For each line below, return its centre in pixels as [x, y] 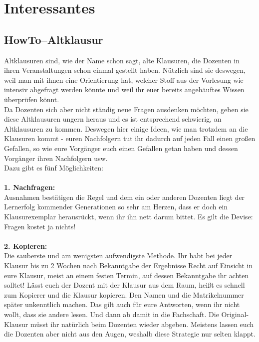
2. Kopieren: [26, 246]
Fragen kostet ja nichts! [40, 226]
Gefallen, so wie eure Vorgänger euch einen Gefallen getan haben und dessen [121, 148]
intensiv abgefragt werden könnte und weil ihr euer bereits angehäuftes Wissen [124, 89]
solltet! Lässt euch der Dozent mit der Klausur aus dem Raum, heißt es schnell [125, 285]
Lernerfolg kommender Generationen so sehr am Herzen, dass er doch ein [116, 207]
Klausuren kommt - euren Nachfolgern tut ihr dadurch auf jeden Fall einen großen [130, 138]
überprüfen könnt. [32, 99]
